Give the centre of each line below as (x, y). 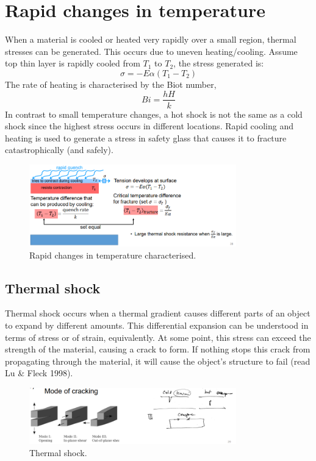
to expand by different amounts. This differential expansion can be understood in (157, 325)
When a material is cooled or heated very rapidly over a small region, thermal (151, 39)
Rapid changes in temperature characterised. (113, 255)
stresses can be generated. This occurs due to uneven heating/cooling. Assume (151, 51)
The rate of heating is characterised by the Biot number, (111, 84)
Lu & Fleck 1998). (39, 373)
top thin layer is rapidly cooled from (73, 63)
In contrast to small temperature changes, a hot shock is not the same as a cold (154, 114)
